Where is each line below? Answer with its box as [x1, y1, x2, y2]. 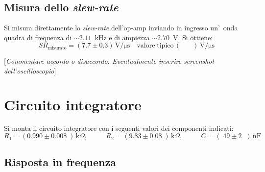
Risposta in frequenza [4, 154, 116, 169]
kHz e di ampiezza [95, 32, 150, 42]
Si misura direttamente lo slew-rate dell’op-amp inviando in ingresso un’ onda [4, 23, 238, 33]
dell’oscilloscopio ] [4, 65, 56, 75]
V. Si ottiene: [172, 32, 213, 42]
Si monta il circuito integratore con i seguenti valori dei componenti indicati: [4, 123, 234, 133]
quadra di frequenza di [4, 32, 72, 42]
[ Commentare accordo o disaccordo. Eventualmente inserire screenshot [4, 56, 215, 66]
